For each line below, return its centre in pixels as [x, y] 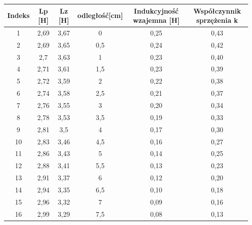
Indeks [19, 15]
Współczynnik [217, 10]
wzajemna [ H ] [156, 20]
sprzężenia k [217, 20]
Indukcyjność [156, 10]
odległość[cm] [100, 15]
